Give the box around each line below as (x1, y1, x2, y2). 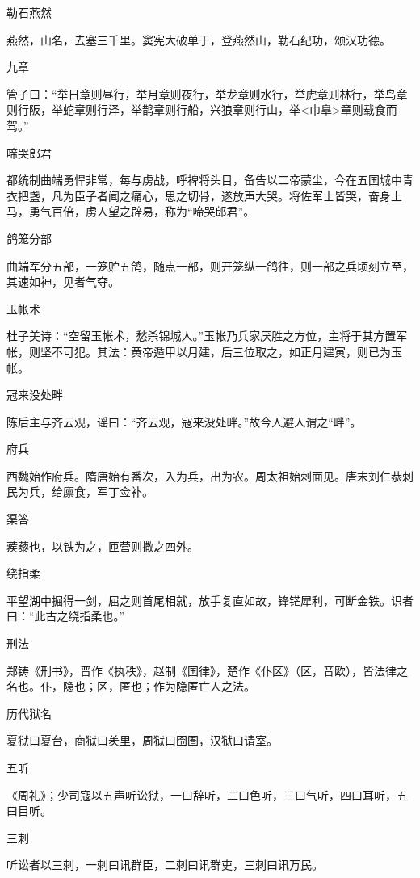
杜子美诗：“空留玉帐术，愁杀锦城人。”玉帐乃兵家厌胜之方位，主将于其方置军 (6, 327, 408, 344)
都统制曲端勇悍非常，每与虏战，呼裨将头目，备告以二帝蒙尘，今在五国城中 (6, 171, 402, 188)
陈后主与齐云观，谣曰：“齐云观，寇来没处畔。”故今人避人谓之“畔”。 (6, 413, 362, 430)
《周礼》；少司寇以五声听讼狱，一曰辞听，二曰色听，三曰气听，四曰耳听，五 (6, 786, 408, 803)
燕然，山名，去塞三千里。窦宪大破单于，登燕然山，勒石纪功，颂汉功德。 (6, 31, 391, 48)
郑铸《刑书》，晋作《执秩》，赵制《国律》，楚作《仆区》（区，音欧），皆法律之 (6, 662, 408, 678)
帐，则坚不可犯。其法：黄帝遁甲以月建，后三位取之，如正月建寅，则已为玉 (6, 342, 402, 359)
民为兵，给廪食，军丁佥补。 (6, 483, 153, 500)
